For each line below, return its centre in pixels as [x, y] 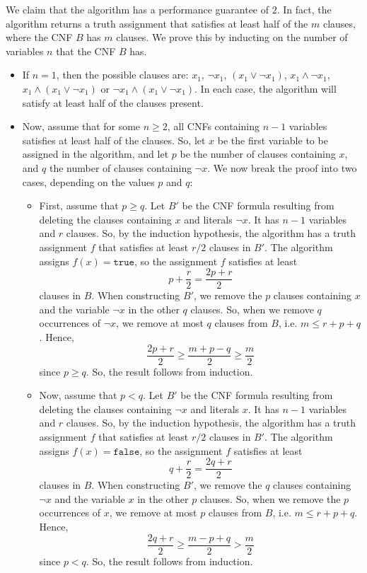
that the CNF [86, 51]
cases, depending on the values [88, 181]
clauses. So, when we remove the [270, 498]
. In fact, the [304, 9]
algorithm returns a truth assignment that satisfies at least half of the [157, 23]
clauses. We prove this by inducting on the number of [232, 37]
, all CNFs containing [213, 126]
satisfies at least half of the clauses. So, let [114, 140]
